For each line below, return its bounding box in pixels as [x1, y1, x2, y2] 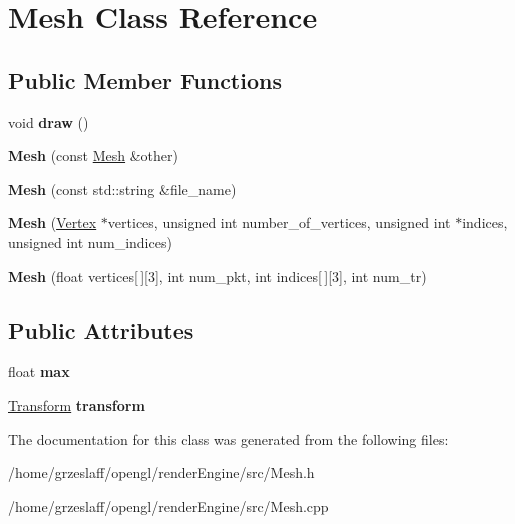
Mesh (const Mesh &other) [8, 145, 178, 166]
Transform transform [8, 394, 145, 415]
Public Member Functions [8, 64, 282, 95]
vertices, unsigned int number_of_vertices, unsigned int [107, 212, 451, 233]
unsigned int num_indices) [8, 231, 172, 252]
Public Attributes [8, 314, 194, 345]
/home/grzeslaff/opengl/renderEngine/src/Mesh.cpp [8, 495, 329, 516]
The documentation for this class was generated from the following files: [8, 428, 449, 449]
